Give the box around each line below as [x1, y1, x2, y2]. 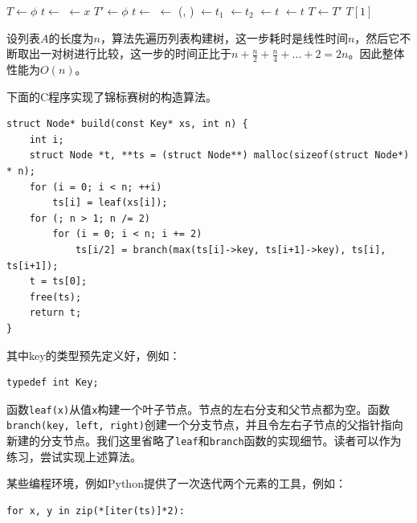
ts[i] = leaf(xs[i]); [52, 197, 168, 209]
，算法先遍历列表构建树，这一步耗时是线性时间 [100, 29, 348, 46]
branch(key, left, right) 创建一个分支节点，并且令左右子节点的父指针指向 [6, 416, 403, 433]
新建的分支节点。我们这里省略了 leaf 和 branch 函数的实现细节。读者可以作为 [6, 432, 402, 449]
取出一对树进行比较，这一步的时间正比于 [17, 45, 231, 62]
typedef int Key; [6, 377, 99, 389]
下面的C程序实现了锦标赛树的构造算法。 [6, 88, 218, 104]
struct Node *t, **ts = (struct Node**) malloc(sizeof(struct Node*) [29, 149, 410, 161]
